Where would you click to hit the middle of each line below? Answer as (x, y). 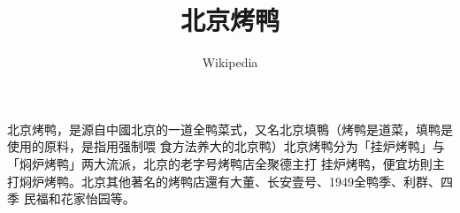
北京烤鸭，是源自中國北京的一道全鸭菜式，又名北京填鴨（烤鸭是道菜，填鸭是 (230, 129)
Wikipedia (230, 62)
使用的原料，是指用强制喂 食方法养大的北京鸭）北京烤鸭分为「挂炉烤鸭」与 (226, 146)
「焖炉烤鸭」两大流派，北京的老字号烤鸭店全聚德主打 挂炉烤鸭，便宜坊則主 (226, 163)
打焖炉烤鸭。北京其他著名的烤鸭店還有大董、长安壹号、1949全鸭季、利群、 (224, 181)
